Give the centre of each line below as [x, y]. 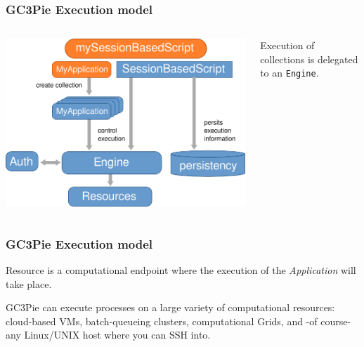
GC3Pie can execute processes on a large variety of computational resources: [170, 307]
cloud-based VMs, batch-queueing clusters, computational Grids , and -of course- [178, 321]
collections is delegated [309, 59]
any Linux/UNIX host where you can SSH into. [108, 335]
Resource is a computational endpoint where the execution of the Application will [181, 269]
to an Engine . [290, 73]
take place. [29, 283]
